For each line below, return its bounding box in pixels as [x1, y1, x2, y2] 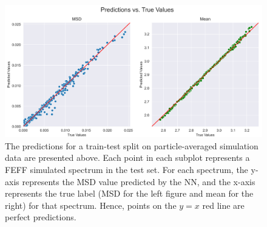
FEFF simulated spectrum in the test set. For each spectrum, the [5, 163, 248, 175]
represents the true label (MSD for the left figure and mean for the [5, 187, 254, 200]
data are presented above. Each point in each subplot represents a [5, 151, 250, 164]
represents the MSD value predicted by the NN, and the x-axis [22, 175, 255, 188]
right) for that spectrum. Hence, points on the [5, 198, 177, 211]
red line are [202, 198, 245, 211]
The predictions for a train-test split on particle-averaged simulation [5, 139, 259, 152]
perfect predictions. [5, 211, 76, 223]
